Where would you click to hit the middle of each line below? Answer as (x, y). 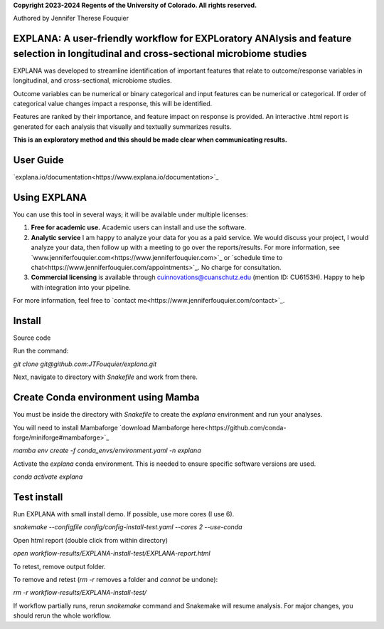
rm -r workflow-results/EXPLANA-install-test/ (80, 593)
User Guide (38, 160)
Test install (38, 497)
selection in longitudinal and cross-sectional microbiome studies (160, 53)
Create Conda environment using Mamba (106, 398)
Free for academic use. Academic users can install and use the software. (139, 227)
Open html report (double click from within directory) (91, 540)
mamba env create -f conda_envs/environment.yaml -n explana (107, 451)
